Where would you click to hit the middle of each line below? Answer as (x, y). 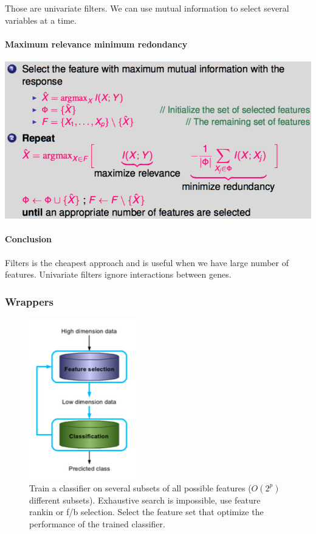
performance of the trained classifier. (97, 523)
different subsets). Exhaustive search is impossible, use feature (145, 500)
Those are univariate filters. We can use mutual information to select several (147, 8)
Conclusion (29, 239)
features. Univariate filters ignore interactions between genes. (118, 274)
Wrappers (29, 301)
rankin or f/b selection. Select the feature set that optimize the (146, 512)
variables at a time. (41, 20)
